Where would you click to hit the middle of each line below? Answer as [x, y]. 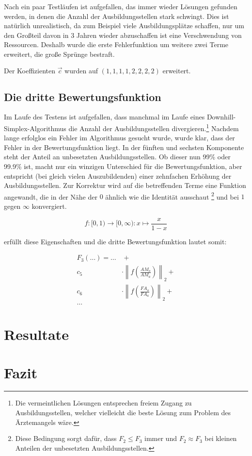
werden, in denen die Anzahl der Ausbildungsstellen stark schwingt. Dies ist [117, 16]
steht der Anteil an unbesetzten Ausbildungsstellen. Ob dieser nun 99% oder [117, 157]
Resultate [36, 334]
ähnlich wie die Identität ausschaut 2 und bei [172, 196]
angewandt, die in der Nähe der [51, 196]
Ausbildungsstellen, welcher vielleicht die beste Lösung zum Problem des [123, 413]
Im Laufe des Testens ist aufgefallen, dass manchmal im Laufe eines [104, 117]
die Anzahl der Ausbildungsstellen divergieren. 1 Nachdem [154, 127]
